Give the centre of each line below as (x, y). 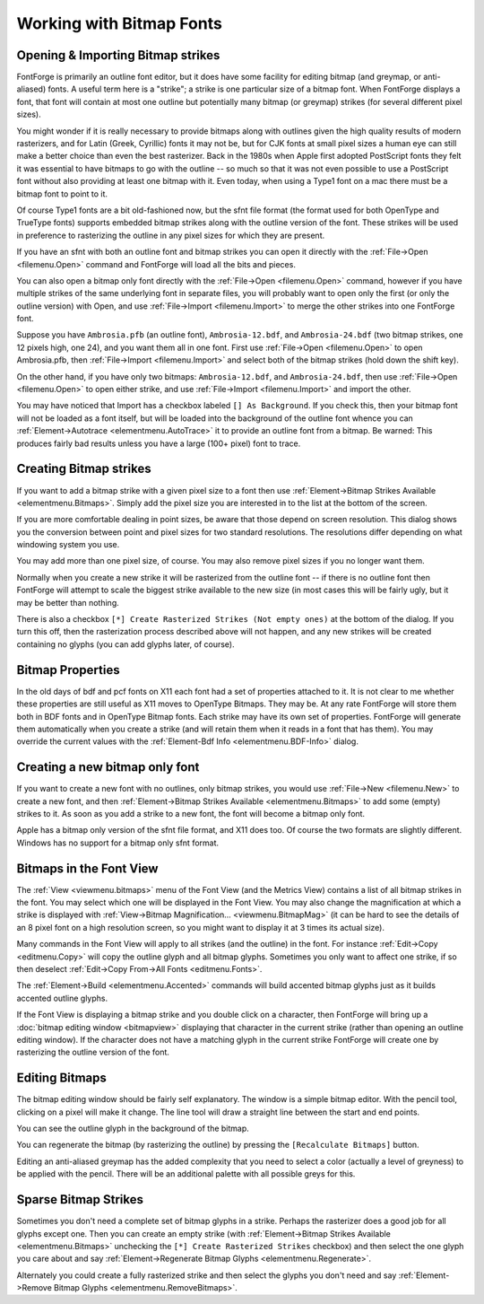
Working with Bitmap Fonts (120, 23)
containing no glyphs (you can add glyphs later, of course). (125, 644)
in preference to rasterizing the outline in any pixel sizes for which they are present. (171, 235)
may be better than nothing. (68, 602)
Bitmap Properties (68, 670)
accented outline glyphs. (62, 998)
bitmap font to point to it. (62, 194)
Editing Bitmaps (62, 1078)
